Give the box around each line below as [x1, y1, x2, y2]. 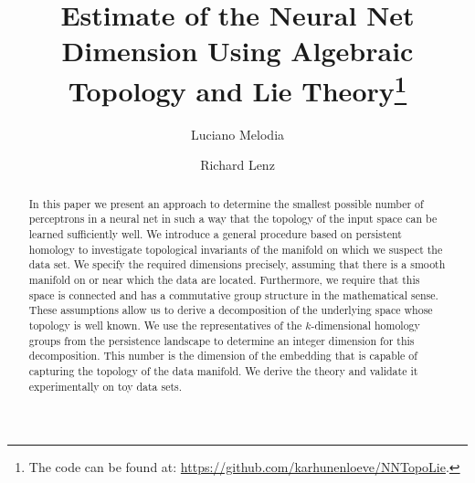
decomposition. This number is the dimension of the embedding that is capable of [28, 348, 417, 363]
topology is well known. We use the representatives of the [28, 318, 302, 333]
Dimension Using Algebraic [61, 32, 414, 69]
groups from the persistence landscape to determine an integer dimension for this [28, 332, 415, 348]
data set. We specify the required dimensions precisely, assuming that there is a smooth [28, 257, 446, 272]
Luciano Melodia [190, 124, 285, 143]
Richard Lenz [200, 155, 275, 174]
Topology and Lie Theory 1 [68, 68, 407, 109]
